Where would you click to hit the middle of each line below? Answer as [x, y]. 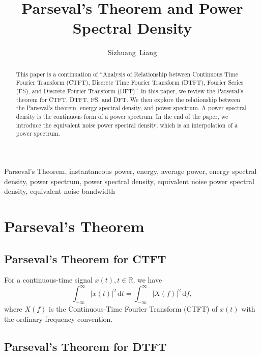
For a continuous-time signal [48, 280]
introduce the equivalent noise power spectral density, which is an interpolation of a [127, 125]
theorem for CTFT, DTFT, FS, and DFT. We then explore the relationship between [128, 99]
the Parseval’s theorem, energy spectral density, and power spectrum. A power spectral [131, 108]
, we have [148, 280]
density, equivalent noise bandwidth [60, 191]
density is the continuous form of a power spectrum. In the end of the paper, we [122, 116]
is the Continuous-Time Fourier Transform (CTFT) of [133, 309]
